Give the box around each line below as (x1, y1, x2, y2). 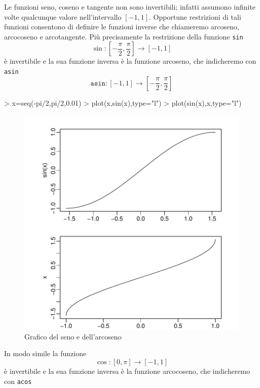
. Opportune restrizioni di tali (148, 11, 241, 22)
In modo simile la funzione (4, 348, 87, 359)
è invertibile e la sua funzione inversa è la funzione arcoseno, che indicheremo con (4, 56, 256, 66)
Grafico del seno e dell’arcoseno (24, 331, 122, 341)
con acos (4, 375, 32, 386)
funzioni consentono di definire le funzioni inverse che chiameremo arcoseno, (4, 21, 239, 32)
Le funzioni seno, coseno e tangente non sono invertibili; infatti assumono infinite (4, 2, 256, 12)
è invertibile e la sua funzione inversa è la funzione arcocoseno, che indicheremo (4, 366, 250, 376)
